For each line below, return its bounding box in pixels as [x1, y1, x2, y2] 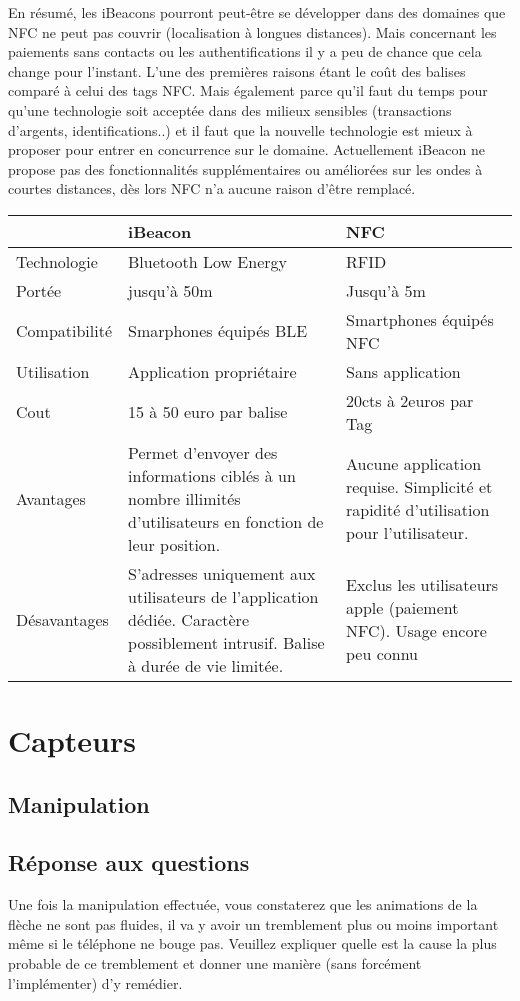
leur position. [128, 532, 221, 556]
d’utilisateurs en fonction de [128, 509, 324, 533]
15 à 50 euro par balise [128, 400, 288, 424]
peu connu [345, 642, 419, 666]
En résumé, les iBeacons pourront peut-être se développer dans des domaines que [8, 2, 506, 22]
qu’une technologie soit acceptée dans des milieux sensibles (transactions [8, 99, 452, 120]
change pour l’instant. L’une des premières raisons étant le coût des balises [8, 60, 466, 81]
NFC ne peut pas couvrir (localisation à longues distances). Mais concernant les [8, 21, 497, 42]
